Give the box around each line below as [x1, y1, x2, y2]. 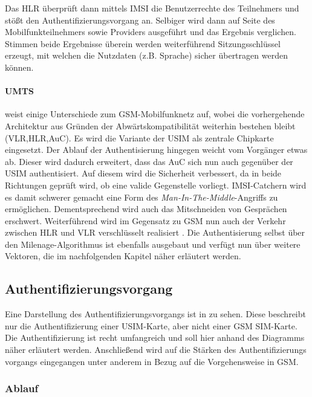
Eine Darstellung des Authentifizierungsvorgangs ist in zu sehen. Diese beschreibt [5, 308, 306, 320]
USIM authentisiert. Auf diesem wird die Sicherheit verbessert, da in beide [5, 167, 282, 179]
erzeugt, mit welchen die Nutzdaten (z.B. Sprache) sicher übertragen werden [5, 49, 288, 62]
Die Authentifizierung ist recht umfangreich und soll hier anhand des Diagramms [5, 331, 305, 344]
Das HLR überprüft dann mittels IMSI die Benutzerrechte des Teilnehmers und [5, 2, 299, 14]
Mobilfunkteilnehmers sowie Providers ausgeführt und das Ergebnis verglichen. [5, 25, 296, 38]
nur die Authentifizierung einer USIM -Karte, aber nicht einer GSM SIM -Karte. [5, 319, 297, 332]
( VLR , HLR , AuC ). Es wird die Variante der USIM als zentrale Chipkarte [5, 131, 274, 144]
